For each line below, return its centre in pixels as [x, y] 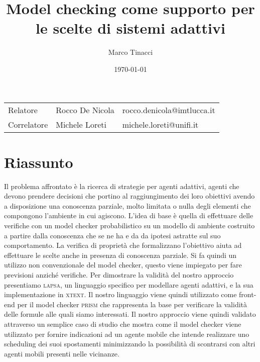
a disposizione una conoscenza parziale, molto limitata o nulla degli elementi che [127, 205]
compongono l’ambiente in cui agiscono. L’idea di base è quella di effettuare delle [129, 215]
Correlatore [28, 124]
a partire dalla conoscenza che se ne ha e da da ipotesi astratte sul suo [112, 235]
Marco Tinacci [131, 52]
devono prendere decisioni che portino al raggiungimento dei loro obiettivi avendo [129, 196]
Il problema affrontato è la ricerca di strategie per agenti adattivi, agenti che [122, 186]
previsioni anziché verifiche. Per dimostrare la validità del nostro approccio [119, 274]
